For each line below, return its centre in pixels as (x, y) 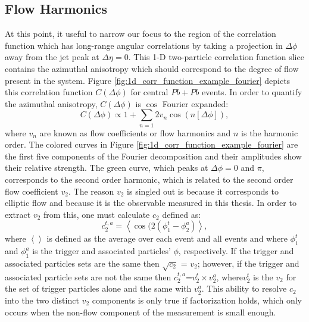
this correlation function (49, 92)
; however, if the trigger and (248, 263)
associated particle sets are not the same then (88, 276)
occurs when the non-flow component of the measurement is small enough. (141, 312)
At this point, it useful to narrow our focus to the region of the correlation (141, 34)
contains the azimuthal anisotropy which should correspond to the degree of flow (152, 68)
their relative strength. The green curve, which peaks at (107, 168)
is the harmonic (270, 132)
